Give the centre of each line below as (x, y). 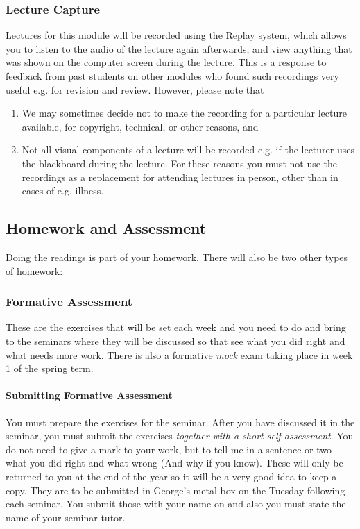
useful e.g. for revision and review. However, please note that (135, 89)
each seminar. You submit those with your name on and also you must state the (176, 504)
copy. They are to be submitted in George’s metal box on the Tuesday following (175, 490)
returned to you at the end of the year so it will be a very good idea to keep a (171, 476)
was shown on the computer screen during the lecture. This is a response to (166, 62)
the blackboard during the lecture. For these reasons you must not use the (180, 163)
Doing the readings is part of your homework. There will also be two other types (177, 257)
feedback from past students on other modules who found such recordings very (172, 76)
